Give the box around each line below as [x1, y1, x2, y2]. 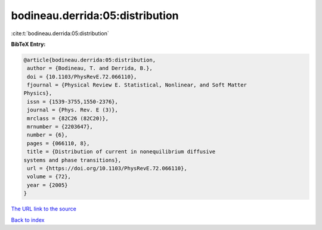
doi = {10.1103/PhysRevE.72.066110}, [27, 73, 137, 80]
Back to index [11, 216, 45, 223]
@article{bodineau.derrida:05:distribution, [23, 57, 156, 63]
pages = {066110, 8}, [27, 140, 90, 147]
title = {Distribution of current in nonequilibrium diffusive [27, 148, 216, 155]
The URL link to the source [11, 206, 77, 213]
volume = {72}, [27, 173, 72, 180]
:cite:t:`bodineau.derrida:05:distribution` [11, 30, 110, 37]
